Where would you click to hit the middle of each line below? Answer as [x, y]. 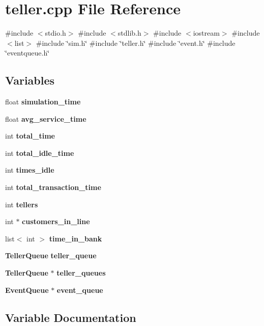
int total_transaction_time [53, 187]
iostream [206, 33]
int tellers [22, 204]
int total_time [30, 136]
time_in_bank [76, 238]
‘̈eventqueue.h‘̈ [27, 53]
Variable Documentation [71, 317]
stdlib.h [129, 33]
